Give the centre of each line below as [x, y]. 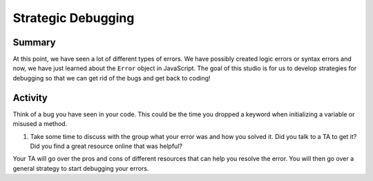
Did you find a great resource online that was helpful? [106, 146]
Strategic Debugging [74, 18]
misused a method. [40, 124]
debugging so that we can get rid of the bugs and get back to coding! [112, 78]
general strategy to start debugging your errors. [81, 168]
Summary [34, 42]
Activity [30, 97]
